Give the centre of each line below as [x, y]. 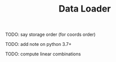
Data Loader [85, 9]
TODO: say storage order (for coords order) [50, 35]
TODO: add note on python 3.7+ [39, 44]
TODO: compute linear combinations [43, 54]
